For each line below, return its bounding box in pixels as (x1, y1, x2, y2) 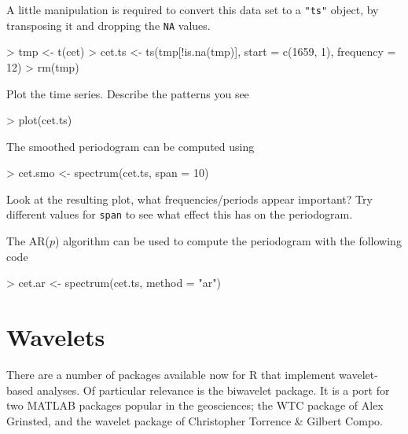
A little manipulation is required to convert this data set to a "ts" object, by (6, 2, 379, 17)
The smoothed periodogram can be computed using (6, 138, 255, 154)
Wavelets (6, 321, 105, 353)
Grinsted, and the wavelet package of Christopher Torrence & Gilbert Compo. (6, 412, 383, 428)
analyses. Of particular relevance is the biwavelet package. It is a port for (36, 381, 390, 398)
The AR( (6, 233, 50, 249)
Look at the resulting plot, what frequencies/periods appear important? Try (6, 190, 373, 207)
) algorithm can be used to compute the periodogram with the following (55, 233, 402, 249)
